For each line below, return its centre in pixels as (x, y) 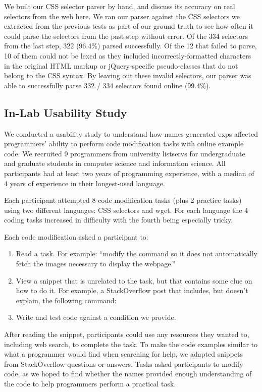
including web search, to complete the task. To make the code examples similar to (131, 344)
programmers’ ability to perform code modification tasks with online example (124, 144)
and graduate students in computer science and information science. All (115, 163)
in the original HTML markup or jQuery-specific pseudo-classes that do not (121, 65)
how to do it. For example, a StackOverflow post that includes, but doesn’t (132, 290)
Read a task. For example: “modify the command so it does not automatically (137, 254)
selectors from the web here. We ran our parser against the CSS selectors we (122, 16)
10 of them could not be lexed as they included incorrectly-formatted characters (128, 55)
